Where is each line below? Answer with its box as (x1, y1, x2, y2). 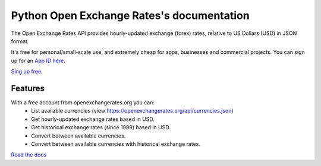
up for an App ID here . (11, 57, 65, 64)
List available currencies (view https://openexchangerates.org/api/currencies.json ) (31, 107, 234, 114)
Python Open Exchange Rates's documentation (11, 9, 250, 22)
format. (11, 37, 29, 44)
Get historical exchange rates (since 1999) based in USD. (31, 124, 171, 131)
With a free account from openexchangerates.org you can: (11, 99, 155, 106)
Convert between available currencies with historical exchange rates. (31, 140, 200, 148)
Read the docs (11, 151, 47, 158)
